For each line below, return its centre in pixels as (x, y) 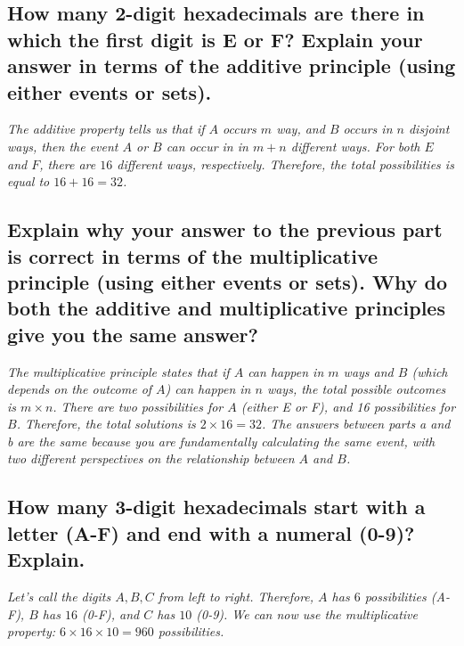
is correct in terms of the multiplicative (193, 255)
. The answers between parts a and (356, 424)
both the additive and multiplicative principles (226, 308)
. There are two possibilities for (138, 406)
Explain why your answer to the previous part (225, 229)
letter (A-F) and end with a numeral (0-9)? (211, 532)
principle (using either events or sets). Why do (228, 281)
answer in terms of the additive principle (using (232, 65)
